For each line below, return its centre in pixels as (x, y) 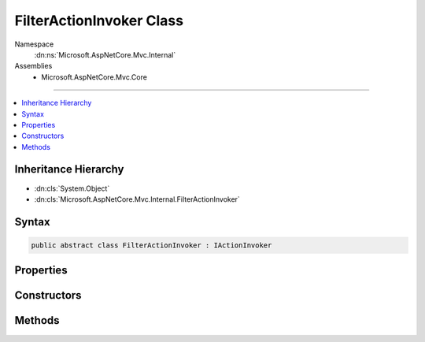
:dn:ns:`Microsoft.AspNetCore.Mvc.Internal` (105, 54)
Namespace (34, 44)
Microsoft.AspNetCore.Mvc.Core (94, 77)
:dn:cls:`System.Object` (72, 188)
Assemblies (33, 66)
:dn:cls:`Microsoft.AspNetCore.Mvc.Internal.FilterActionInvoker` (137, 199)
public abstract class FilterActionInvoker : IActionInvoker (152, 245)
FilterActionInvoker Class (99, 20)
